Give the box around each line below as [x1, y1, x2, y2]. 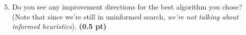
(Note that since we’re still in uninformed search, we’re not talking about [12, 11, 239, 21]
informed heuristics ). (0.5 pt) [12, 21, 107, 31]
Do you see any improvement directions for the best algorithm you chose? [12, 1, 242, 11]
